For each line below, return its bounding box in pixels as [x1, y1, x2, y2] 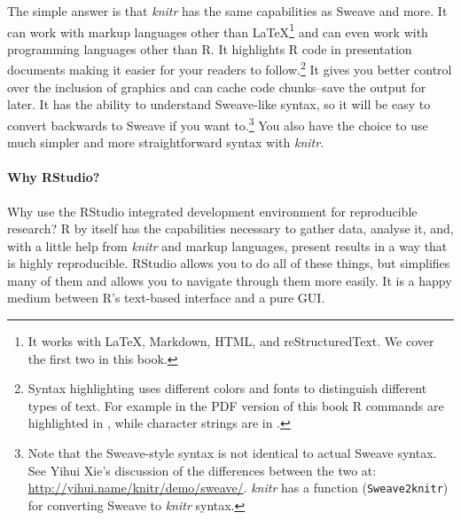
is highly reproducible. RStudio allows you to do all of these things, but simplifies [7, 254, 450, 272]
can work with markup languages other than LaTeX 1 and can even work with [7, 20, 428, 41]
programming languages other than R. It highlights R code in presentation [7, 39, 412, 58]
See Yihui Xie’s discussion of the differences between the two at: [27, 461, 377, 479]
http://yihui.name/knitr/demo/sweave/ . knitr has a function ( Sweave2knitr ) [27, 478, 449, 497]
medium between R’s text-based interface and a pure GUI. [7, 288, 325, 307]
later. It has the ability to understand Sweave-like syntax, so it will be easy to [7, 95, 431, 114]
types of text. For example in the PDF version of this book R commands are [27, 396, 444, 414]
